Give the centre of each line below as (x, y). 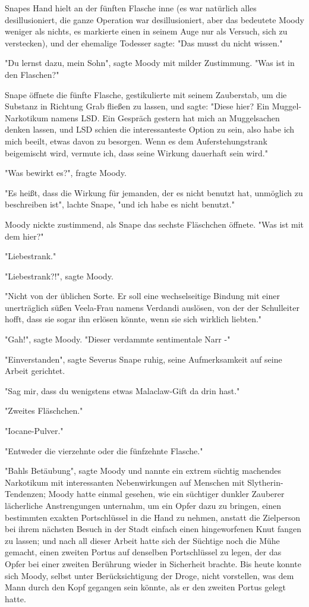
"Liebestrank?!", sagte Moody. (59, 276)
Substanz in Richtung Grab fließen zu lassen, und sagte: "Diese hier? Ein (137, 106)
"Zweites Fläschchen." (44, 411)
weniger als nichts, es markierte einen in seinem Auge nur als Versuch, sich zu (146, 31)
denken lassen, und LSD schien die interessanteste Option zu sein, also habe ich (150, 129)
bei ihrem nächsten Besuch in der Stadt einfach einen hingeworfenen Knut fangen (153, 529)
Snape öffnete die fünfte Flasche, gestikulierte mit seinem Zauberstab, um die (146, 94)
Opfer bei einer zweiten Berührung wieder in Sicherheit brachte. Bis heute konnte (153, 563)
